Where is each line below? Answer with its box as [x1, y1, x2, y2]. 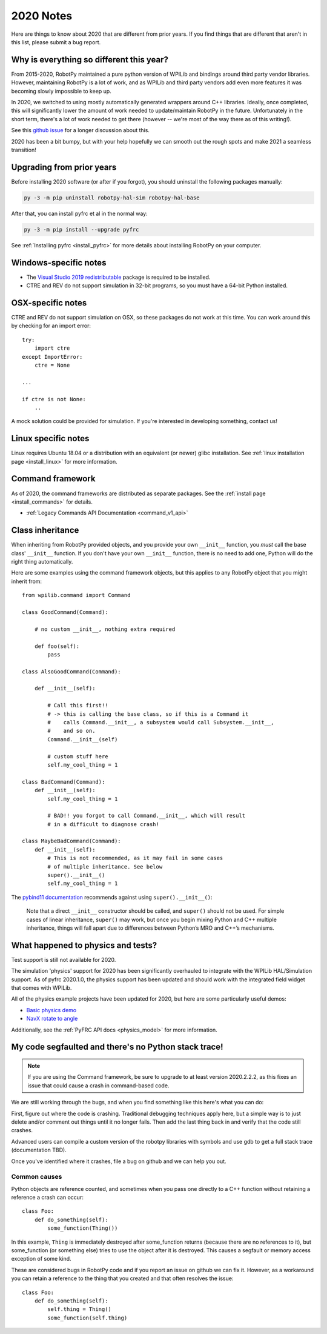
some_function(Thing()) [47, 1225, 118, 1232]
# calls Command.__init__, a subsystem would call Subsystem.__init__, [47, 719, 274, 726]
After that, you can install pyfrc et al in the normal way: [11, 210, 148, 217]
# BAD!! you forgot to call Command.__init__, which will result [47, 812, 246, 819]
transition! [11, 146, 36, 153]
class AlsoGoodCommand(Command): [22, 668, 121, 675]
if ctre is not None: [22, 396, 86, 402]
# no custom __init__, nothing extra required [34, 625, 176, 633]
